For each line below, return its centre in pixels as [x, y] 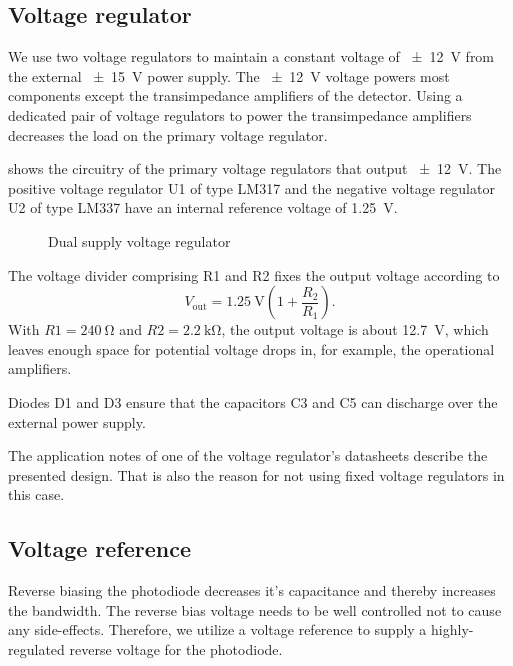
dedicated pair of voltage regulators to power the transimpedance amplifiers [240, 114]
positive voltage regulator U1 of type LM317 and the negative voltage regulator [251, 187]
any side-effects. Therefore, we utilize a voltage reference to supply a [217, 629]
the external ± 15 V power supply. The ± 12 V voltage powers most [229, 75]
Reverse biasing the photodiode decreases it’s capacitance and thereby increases [252, 590]
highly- [452, 629]
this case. [36, 494]
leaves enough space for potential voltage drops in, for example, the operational [251, 348]
